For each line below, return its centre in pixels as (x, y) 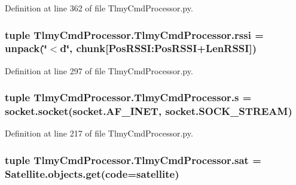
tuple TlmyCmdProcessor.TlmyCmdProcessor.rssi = (134, 34)
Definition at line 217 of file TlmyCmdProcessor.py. (99, 133)
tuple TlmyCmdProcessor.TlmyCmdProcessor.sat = (133, 160)
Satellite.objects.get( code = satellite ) (92, 173)
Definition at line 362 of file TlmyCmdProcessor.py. (99, 8)
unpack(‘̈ (26, 48)
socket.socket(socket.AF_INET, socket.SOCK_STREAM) (149, 111)
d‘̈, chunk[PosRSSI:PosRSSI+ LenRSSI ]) (158, 48)
